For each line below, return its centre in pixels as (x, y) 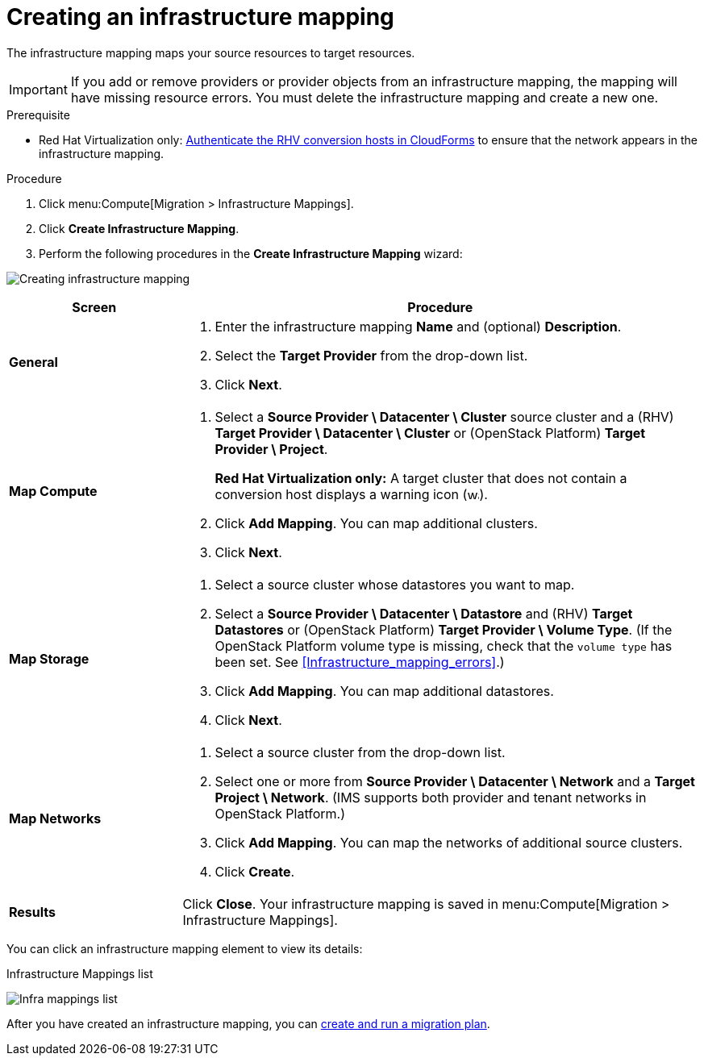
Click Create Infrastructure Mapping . (139, 228)
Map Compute (53, 491)
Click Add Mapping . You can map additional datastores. (384, 691)
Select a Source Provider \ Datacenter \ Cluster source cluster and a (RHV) (444, 416)
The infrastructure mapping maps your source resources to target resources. (211, 52)
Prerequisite (38, 115)
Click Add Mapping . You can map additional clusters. (376, 523)
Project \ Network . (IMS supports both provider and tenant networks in (431, 797)
